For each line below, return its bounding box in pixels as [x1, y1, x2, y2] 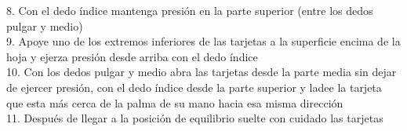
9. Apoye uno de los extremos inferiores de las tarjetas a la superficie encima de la [6, 33, 401, 49]
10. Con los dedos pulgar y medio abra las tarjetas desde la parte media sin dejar [6, 64, 397, 80]
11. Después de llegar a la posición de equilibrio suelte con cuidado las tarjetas [6, 110, 383, 126]
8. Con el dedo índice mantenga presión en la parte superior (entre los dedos [6, 2, 373, 18]
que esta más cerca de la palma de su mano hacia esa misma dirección [6, 94, 343, 111]
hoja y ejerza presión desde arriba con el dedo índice [6, 48, 258, 64]
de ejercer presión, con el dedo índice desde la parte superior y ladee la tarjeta [6, 78, 382, 95]
